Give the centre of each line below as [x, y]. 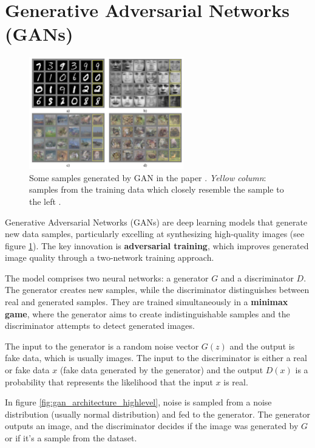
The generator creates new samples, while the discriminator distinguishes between [157, 290]
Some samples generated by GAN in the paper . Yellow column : [148, 177]
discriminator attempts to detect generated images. [100, 326]
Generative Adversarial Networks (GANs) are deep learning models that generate [156, 222]
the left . [45, 201]
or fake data [27, 370]
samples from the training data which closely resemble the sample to [157, 189]
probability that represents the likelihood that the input [109, 381]
